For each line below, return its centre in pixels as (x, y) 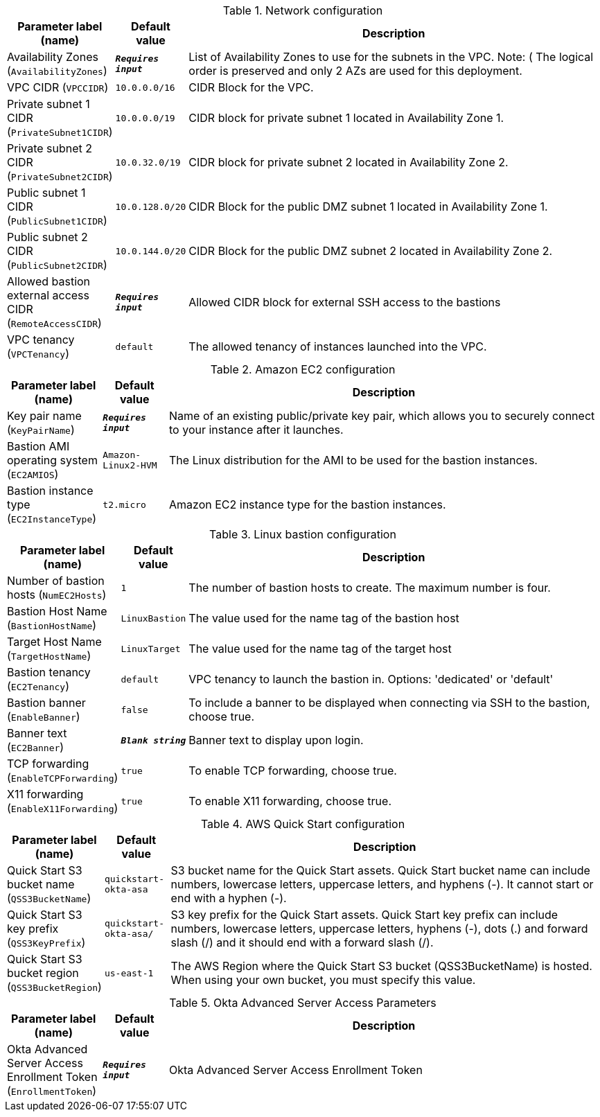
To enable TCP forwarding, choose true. (293, 771)
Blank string (153, 740)
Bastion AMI (38, 446)
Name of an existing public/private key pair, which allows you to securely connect (382, 416)
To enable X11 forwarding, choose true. (290, 801)
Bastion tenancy (49, 672)
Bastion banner (46, 703)
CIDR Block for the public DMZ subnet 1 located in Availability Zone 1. (368, 206)
